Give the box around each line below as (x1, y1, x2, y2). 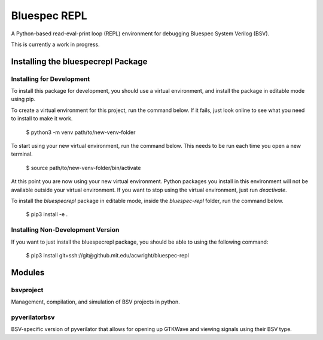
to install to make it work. (11, 115, 73, 122)
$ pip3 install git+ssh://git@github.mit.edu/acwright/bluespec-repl (26, 251, 190, 259)
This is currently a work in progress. (11, 41, 100, 48)
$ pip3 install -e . (26, 211, 68, 218)
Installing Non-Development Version (11, 226, 120, 234)
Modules (11, 267, 45, 278)
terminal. (11, 150, 33, 158)
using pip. (11, 96, 36, 103)
